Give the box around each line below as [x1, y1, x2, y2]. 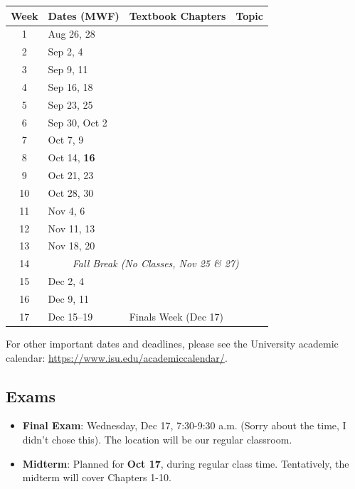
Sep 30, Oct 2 [48, 114, 107, 129]
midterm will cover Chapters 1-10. [22, 470, 171, 485]
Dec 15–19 [48, 308, 93, 323]
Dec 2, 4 [48, 274, 84, 289]
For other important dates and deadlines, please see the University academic [6, 335, 339, 350]
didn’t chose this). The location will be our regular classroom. [22, 431, 292, 446]
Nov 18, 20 [48, 238, 95, 253]
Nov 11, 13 [48, 220, 95, 235]
